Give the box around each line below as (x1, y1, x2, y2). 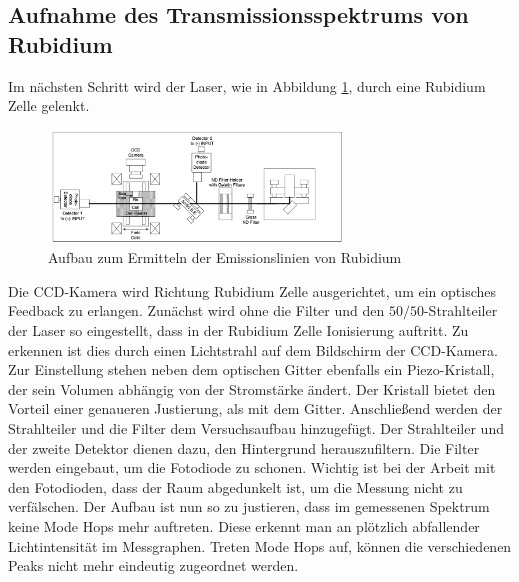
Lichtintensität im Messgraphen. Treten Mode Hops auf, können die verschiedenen (8, 535, 512, 556)
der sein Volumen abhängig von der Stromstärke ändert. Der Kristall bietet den (8, 378, 496, 399)
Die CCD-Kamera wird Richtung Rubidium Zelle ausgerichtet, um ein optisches (8, 280, 496, 301)
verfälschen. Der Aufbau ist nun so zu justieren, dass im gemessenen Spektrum (8, 496, 490, 517)
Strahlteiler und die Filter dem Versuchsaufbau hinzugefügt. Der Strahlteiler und (8, 418, 504, 439)
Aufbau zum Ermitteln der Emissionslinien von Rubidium (48, 247, 402, 268)
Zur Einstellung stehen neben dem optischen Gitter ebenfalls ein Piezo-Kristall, (8, 359, 495, 380)
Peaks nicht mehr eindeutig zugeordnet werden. (8, 555, 299, 576)
